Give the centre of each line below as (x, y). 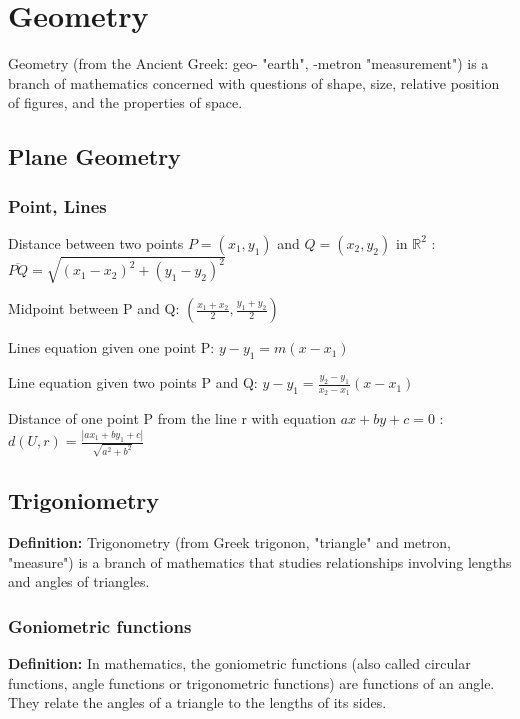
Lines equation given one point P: (111, 347)
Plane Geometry (94, 156)
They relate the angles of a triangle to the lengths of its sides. (197, 702)
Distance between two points (96, 242)
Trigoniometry (84, 500)
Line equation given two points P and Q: (133, 382)
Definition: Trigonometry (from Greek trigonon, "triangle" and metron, (229, 542)
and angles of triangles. (79, 581)
